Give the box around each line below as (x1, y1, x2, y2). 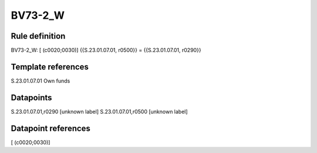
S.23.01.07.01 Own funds (11, 77, 70, 84)
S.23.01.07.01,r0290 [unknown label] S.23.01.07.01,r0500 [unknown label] (11, 108, 188, 115)
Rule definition (11, 31, 66, 41)
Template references (11, 62, 89, 72)
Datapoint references (11, 123, 91, 133)
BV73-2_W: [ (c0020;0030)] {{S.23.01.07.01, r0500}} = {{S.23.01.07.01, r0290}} (11, 47, 202, 54)
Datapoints (11, 93, 52, 103)
